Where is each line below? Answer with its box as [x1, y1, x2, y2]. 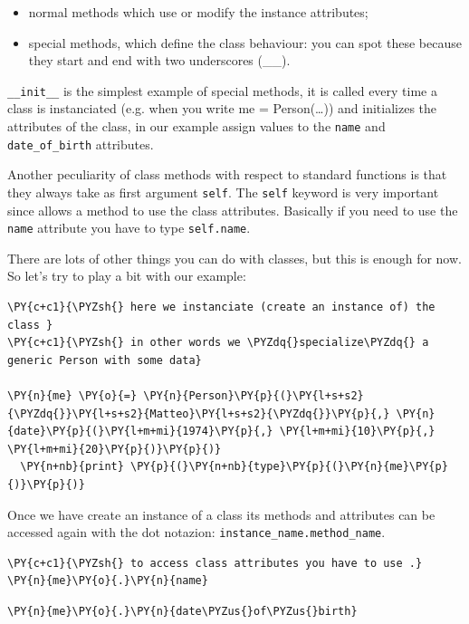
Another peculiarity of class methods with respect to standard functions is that [7, 165, 447, 184]
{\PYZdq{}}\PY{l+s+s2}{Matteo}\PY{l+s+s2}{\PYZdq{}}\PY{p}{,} [7, 407, 390, 420]
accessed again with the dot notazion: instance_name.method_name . [7, 523, 386, 542]
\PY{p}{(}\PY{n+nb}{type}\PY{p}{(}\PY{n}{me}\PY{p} [130, 460, 448, 474]
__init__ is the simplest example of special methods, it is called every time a [7, 81, 437, 100]
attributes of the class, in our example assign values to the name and [7, 117, 386, 136]
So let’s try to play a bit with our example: [7, 266, 246, 285]
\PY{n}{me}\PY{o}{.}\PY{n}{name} [7, 574, 208, 588]
